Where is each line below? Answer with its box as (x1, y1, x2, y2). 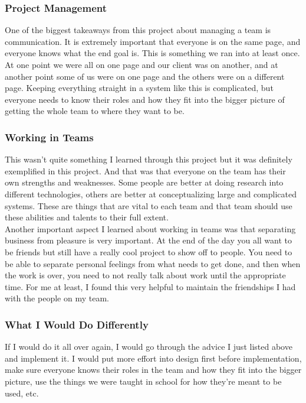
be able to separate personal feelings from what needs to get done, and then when (5, 257, 301, 269)
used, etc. (5, 386, 39, 399)
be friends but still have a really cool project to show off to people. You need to (5, 245, 292, 258)
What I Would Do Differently (5, 317, 149, 331)
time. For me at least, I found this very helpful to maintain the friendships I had (5, 280, 296, 292)
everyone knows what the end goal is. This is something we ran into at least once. (5, 47, 300, 59)
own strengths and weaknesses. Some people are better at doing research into (5, 176, 284, 188)
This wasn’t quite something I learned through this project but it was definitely (5, 153, 292, 165)
